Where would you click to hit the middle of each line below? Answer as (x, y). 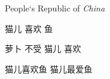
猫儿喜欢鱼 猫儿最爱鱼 (49, 68)
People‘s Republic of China (55, 8)
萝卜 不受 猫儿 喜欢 (43, 49)
